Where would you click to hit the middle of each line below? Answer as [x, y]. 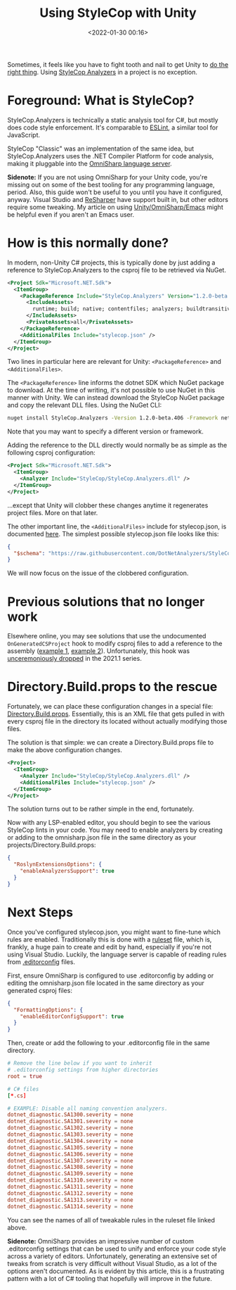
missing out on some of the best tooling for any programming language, [111, 184]
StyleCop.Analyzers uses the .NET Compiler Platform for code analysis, [111, 156]
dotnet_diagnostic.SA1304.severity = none [70, 1141]
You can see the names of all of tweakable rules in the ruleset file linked [111, 1220]
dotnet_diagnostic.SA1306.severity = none [70, 1154]
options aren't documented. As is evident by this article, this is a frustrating [116, 1271]
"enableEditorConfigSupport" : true [72, 1016]
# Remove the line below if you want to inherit [80, 1063]
